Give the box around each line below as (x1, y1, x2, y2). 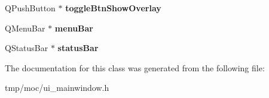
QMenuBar (5, 21, 45, 34)
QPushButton (5, 2, 56, 14)
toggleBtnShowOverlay (65, 2, 161, 14)
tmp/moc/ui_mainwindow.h (5, 81, 109, 94)
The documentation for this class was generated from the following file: (5, 61, 265, 74)
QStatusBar (5, 42, 48, 54)
